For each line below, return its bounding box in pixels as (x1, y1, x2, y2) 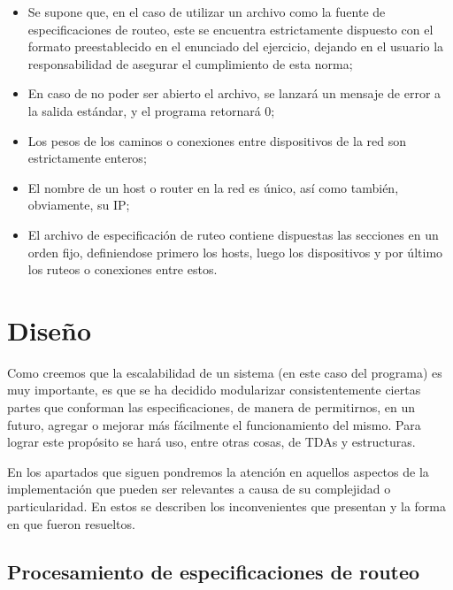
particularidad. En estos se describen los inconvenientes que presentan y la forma (7, 497, 446, 515)
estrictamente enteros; (27, 149, 147, 167)
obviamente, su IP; (27, 195, 130, 214)
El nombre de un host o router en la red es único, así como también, (27, 178, 399, 196)
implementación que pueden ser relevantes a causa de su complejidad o (7, 479, 391, 498)
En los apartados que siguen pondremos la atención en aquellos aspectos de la (7, 462, 429, 480)
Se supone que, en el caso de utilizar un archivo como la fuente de (27, 3, 386, 20)
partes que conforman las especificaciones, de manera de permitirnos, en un (7, 398, 416, 417)
